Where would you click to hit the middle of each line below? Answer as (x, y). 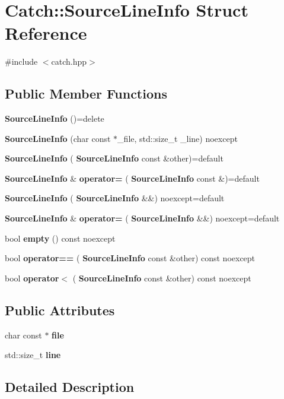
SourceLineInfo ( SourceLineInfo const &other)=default (114, 158)
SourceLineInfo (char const (58, 138)
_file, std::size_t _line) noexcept (178, 138)
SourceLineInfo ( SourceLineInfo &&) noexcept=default (115, 198)
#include (21, 61)
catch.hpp (69, 61)
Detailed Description (70, 387)
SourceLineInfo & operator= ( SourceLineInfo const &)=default (132, 178)
